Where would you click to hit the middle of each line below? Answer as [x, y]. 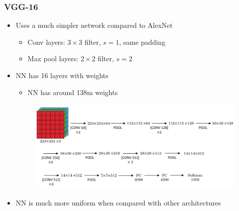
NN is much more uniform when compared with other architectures [118, 202]
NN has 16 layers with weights [62, 75]
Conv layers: [46, 42]
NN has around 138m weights [73, 92]
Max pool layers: [53, 58]
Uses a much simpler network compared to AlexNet [94, 25]
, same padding [142, 42]
